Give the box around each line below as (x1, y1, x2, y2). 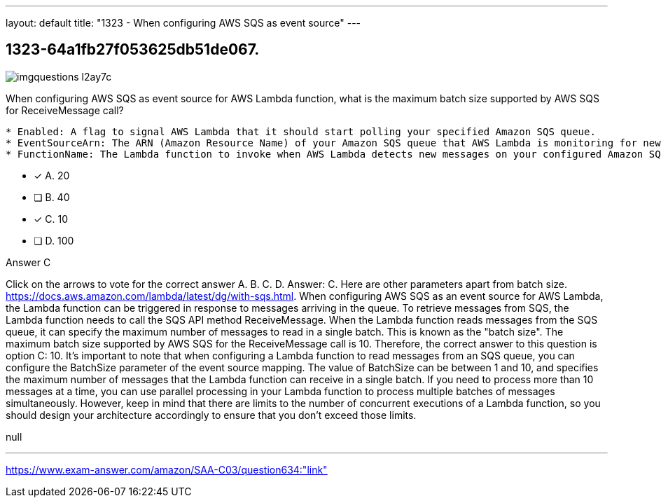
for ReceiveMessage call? (6, 104, 124, 116)
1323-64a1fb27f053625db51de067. (6, 41, 260, 59)
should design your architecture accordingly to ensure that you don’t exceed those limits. (6, 408, 417, 421)
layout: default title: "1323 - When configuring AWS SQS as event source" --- (6, 17, 361, 29)
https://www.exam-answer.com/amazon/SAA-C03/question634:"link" (6, 463, 328, 476)
